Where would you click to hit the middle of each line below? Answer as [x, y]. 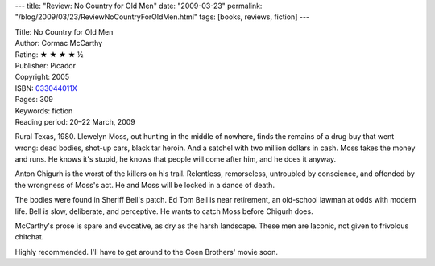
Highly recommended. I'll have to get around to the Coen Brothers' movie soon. [146, 252]
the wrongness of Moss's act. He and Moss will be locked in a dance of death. [145, 185]
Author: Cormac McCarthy [59, 43]
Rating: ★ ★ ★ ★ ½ [49, 54]
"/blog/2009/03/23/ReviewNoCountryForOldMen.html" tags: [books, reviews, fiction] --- [162, 17]
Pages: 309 [34, 100]
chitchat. [29, 237]
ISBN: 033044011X [46, 88]
